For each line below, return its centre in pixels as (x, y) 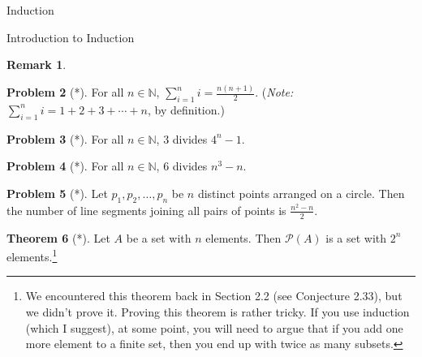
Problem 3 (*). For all (65, 138)
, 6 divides (182, 166)
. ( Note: (274, 92)
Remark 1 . (37, 65)
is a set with (356, 237)
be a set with (159, 237)
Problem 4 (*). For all (65, 166)
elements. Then (243, 237)
